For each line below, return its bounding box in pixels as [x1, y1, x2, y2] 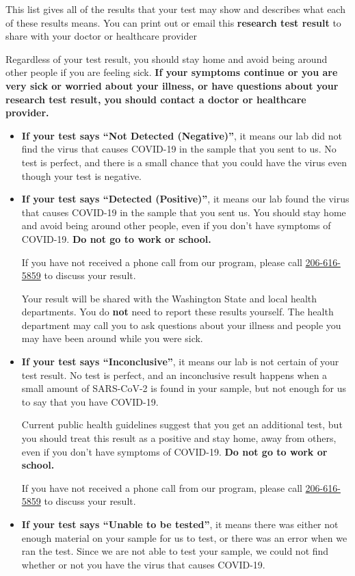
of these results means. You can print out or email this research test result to [5, 15, 341, 29]
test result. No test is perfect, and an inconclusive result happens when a [21, 367, 328, 382]
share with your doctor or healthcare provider [5, 29, 197, 43]
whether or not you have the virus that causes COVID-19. [21, 557, 265, 571]
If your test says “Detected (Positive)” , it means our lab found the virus [21, 192, 350, 206]
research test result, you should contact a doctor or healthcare [5, 92, 306, 106]
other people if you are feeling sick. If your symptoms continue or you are [5, 65, 338, 79]
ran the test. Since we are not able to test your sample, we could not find [21, 544, 329, 558]
